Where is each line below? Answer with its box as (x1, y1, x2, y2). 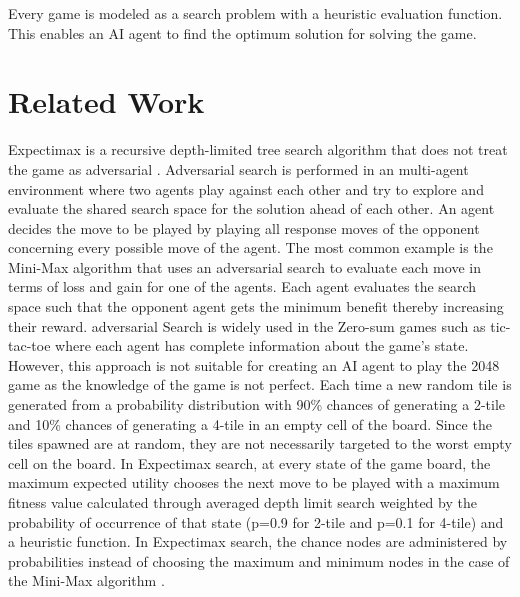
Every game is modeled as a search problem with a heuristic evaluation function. (8, 3, 503, 23)
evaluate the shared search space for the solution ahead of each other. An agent (8, 198, 495, 219)
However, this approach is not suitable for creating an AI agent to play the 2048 (8, 354, 500, 375)
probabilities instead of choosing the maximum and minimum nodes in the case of (8, 550, 510, 571)
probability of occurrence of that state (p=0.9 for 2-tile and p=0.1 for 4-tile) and (8, 511, 504, 532)
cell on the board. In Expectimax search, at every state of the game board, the (8, 452, 491, 473)
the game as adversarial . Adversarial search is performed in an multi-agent (8, 158, 469, 179)
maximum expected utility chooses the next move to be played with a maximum (8, 472, 500, 493)
